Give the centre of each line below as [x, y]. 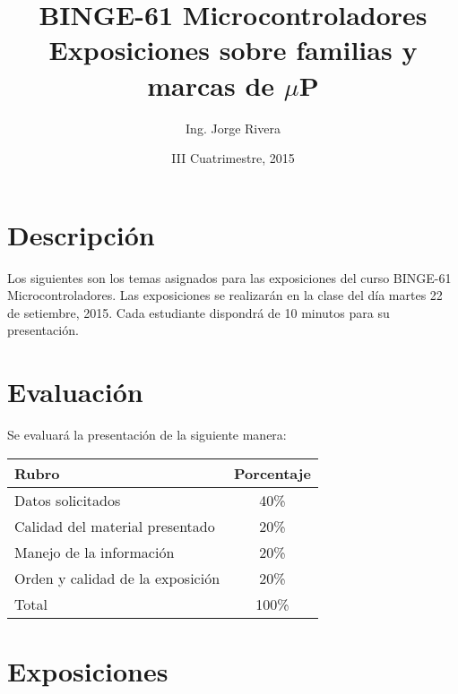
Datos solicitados [68, 500]
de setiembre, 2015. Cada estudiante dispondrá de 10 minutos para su [199, 312]
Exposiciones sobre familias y [233, 50]
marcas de [211, 85]
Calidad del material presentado [115, 526]
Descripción [81, 234]
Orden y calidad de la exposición [117, 578]
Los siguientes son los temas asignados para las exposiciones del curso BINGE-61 [229, 277]
